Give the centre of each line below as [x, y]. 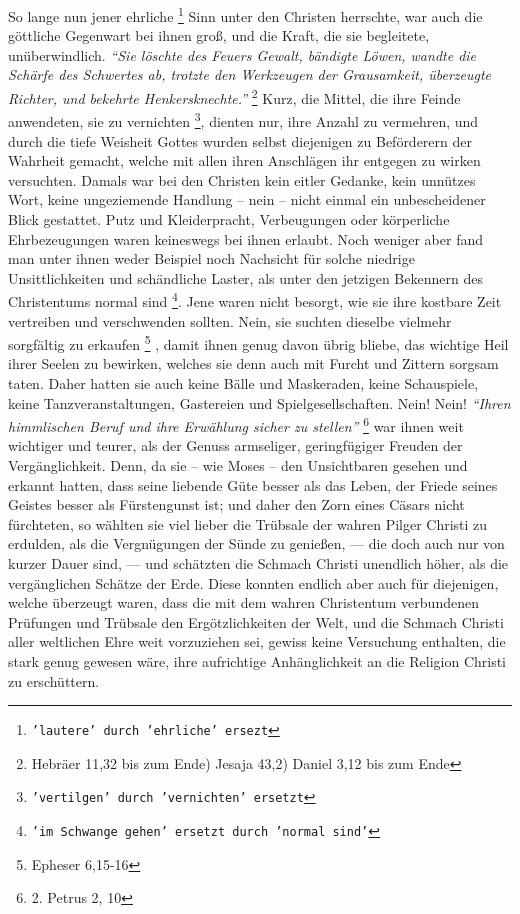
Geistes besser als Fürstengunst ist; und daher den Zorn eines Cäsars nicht [236, 504]
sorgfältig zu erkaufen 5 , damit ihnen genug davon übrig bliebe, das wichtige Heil [258, 342]
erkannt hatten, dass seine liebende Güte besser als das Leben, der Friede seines [253, 484]
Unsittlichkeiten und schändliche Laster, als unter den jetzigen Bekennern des [245, 277]
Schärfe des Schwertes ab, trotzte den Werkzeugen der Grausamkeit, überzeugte [250, 74]
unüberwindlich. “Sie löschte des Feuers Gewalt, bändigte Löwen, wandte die [242, 54]
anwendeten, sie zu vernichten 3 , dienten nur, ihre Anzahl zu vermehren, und [243, 119]
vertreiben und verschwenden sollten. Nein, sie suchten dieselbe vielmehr [230, 320]
